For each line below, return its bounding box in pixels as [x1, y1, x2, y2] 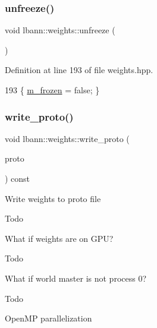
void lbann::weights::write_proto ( [5, 132, 130, 144]
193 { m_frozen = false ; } [5, 84, 100, 96]
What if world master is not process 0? [5, 272, 147, 284]
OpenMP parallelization [5, 312, 92, 324]
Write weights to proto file [5, 192, 101, 204]
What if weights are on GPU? [5, 232, 114, 244]
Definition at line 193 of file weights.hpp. [5, 64, 153, 76]
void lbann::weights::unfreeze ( [5, 24, 115, 36]
